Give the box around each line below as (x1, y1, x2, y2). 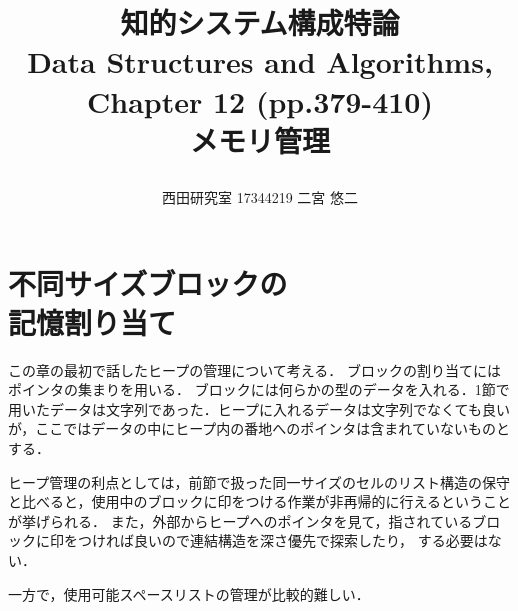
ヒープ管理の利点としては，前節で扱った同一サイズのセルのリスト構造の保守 (8, 471, 511, 492)
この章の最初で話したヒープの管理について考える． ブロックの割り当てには (8, 359, 501, 380)
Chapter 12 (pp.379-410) (87, 80, 433, 121)
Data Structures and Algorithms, (27, 41, 493, 82)
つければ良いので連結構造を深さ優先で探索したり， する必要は (77, 530, 488, 551)
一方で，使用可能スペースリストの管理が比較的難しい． (8, 583, 370, 604)
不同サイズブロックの (8, 262, 288, 303)
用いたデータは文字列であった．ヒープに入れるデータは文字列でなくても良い (8, 398, 510, 419)
